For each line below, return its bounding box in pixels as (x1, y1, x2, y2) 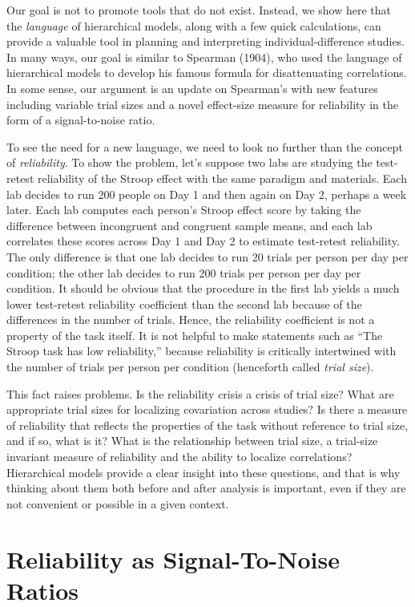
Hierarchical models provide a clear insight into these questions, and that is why (6, 463, 401, 480)
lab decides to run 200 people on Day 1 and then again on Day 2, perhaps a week (6, 185, 407, 202)
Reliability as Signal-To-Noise (6, 542, 340, 575)
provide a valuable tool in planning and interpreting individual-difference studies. (6, 33, 405, 50)
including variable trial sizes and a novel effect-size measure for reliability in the (6, 95, 398, 112)
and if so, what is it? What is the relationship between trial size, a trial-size (6, 432, 378, 449)
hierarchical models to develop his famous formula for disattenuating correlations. (6, 64, 407, 81)
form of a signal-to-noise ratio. (6, 111, 155, 128)
